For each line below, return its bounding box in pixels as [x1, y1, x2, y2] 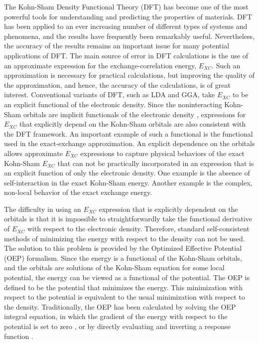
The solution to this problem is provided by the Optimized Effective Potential [4, 243, 242, 253]
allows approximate [4, 148, 63, 158]
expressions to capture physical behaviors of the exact [80, 148, 245, 158]
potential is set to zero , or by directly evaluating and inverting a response [4, 321, 231, 331]
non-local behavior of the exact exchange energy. [4, 187, 152, 197]
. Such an [212, 60, 241, 70]
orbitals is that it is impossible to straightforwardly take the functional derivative [4, 213, 253, 224]
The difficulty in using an [4, 203, 81, 214]
